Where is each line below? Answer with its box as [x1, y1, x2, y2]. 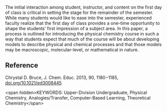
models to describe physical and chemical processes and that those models [5, 41, 162, 47]
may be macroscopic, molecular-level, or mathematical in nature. [5, 47, 139, 52]
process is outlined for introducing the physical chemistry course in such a [5, 31, 159, 36]
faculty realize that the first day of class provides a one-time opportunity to [5, 20, 160, 26]
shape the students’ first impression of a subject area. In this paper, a [5, 25, 148, 31]
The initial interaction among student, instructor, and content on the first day [5, 4, 162, 10]
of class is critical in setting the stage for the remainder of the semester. [5, 9, 153, 15]
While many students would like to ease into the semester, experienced [5, 15, 152, 20]
